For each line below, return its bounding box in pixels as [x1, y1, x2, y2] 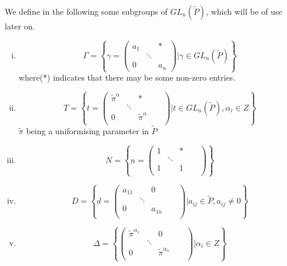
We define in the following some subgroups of [5, 5, 168, 17]
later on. [5, 20, 35, 32]
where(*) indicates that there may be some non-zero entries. [18, 71, 236, 84]
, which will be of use [206, 5, 282, 17]
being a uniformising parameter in [26, 125, 149, 137]
